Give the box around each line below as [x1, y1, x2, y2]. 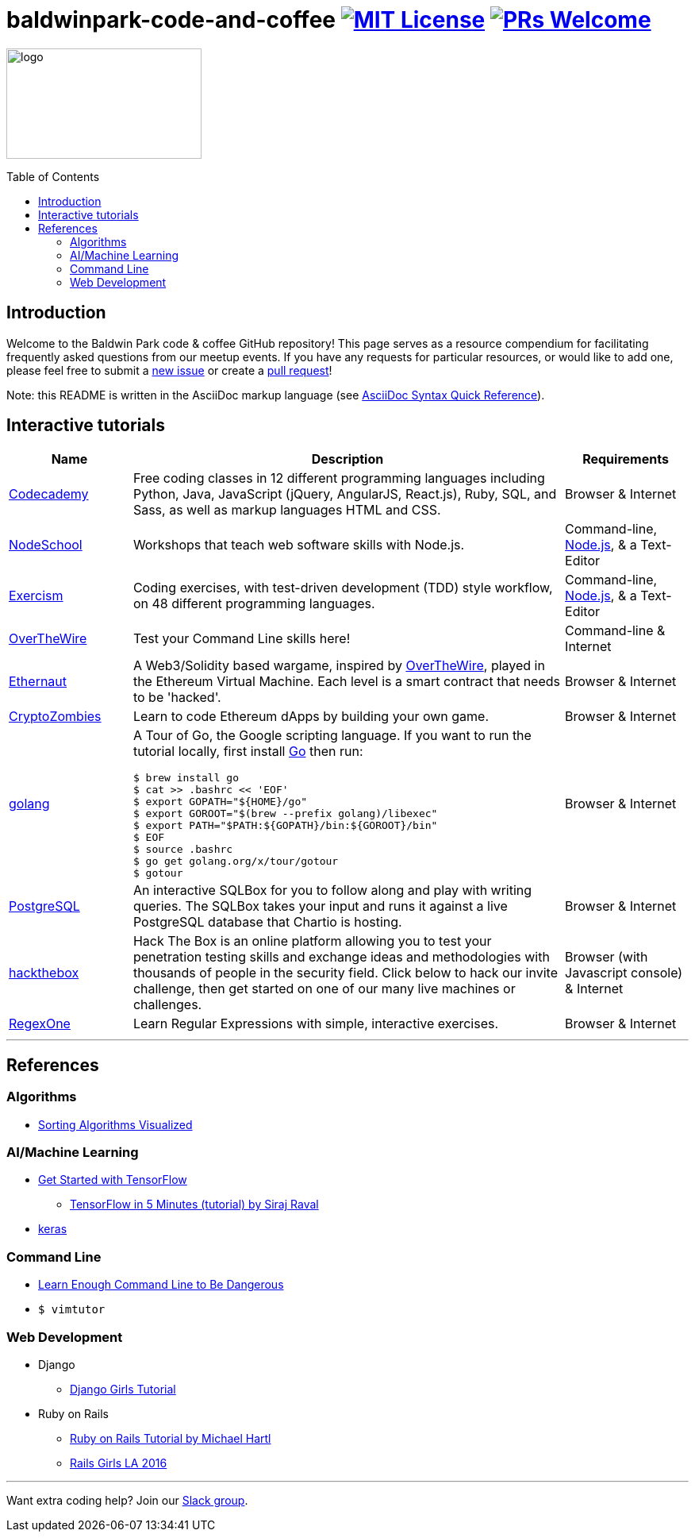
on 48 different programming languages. [132, 596, 375, 612]
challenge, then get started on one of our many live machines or [132, 981, 516, 997]
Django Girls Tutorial [70, 1382, 176, 1396]
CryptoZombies [9, 708, 102, 725]
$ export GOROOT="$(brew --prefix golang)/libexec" [132, 808, 438, 820]
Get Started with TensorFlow [38, 1173, 187, 1187]
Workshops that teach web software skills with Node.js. [132, 537, 465, 553]
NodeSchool [9, 537, 83, 553]
